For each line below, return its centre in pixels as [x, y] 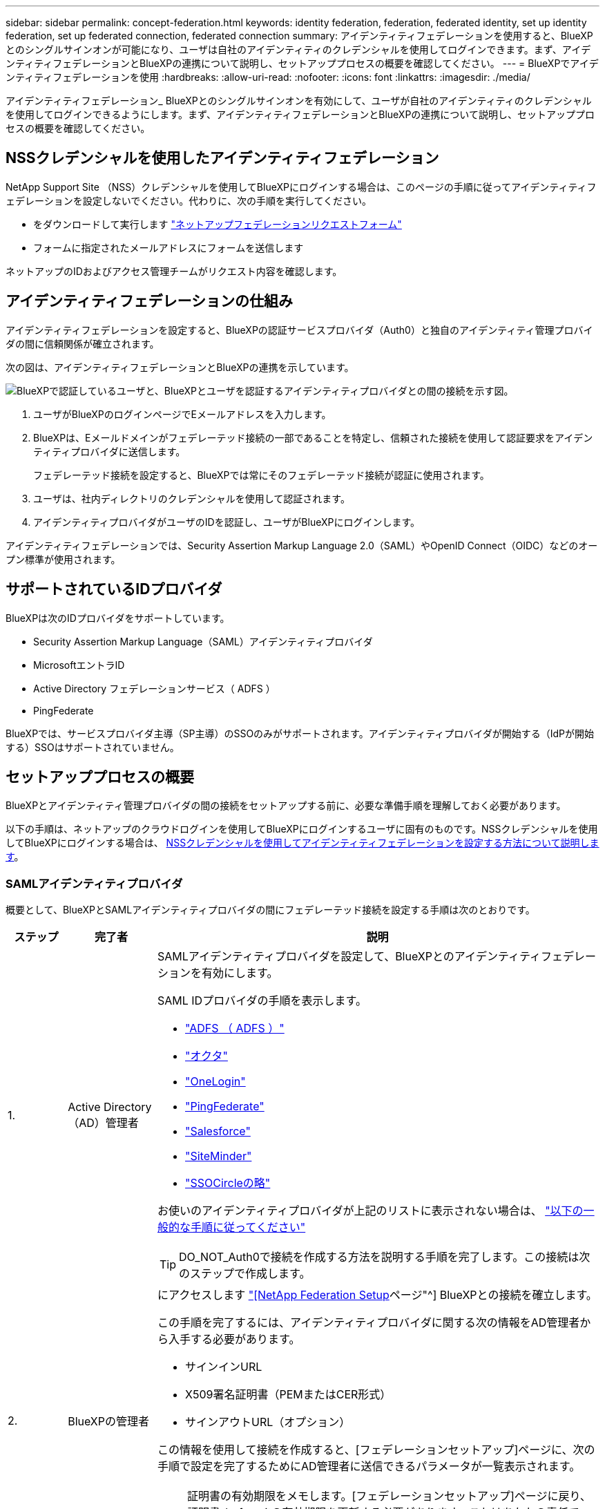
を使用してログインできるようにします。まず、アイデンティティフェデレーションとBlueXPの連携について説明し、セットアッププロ [300, 114]
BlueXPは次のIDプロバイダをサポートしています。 [118, 618]
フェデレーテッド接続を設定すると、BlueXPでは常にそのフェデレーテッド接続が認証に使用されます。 [261, 475]
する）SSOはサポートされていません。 [93, 747]
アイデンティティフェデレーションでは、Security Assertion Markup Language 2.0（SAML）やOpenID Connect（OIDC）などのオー [302, 545]
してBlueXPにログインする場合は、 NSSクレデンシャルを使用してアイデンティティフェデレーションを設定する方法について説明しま [302, 843]
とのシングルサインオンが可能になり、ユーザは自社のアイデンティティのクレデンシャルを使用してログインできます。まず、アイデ [298, 49]
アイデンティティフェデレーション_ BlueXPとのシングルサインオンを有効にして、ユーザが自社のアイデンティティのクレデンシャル [299, 101]
